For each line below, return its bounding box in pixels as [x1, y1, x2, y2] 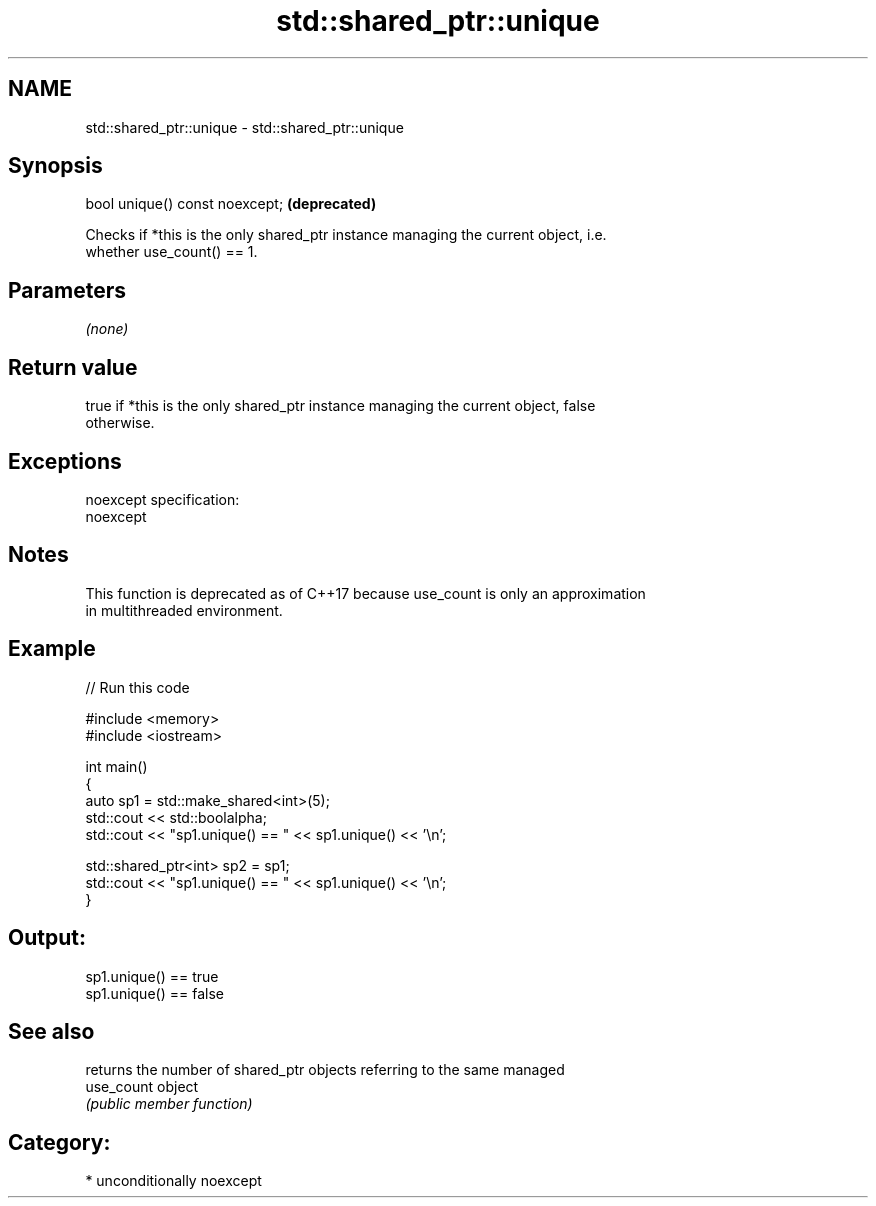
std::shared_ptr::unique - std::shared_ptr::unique [85, 118, 404, 136]
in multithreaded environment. [85, 601, 283, 619]
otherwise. [85, 414, 155, 432]
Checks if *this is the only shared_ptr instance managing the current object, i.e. [85, 226, 607, 244]
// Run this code [85, 678, 190, 696]
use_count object [85, 1078, 199, 1096]
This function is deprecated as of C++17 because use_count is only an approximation [85, 584, 646, 602]
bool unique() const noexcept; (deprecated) [85, 195, 377, 213]
